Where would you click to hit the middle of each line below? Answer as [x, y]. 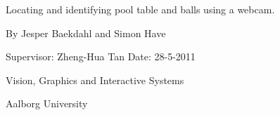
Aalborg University [47, 103]
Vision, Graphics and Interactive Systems [95, 80]
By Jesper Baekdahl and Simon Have [86, 33]
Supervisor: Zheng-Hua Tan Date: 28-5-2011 [101, 56]
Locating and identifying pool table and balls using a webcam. [140, 9]
